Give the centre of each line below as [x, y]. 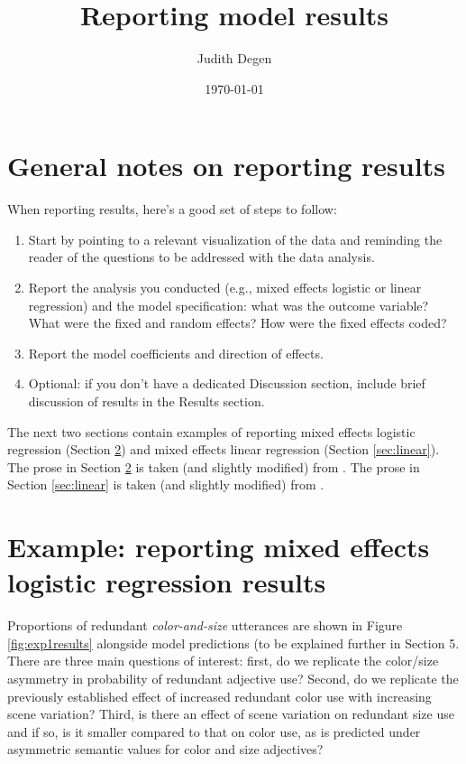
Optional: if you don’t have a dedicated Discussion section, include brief [227, 383]
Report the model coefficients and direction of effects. [176, 353]
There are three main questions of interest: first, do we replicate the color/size [223, 661]
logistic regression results [167, 582]
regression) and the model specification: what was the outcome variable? [228, 305]
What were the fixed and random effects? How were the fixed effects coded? [238, 323]
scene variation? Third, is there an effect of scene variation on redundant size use [231, 714]
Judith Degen [234, 58]
